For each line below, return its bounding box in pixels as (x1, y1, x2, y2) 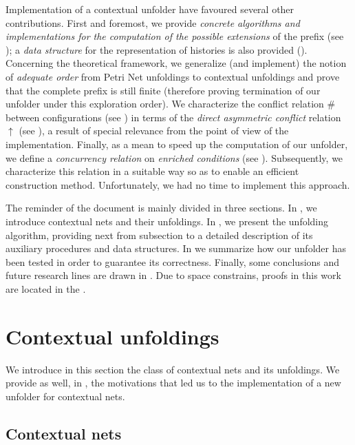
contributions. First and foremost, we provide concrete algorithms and (6, 15, 300, 30)
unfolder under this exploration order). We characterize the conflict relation (6, 96, 324, 111)
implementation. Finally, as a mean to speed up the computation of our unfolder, (6, 136, 348, 151)
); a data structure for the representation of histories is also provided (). (6, 42, 308, 56)
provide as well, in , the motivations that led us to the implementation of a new (6, 375, 341, 390)
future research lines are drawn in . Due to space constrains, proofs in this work (6, 268, 341, 282)
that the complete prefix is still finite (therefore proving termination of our (6, 83, 321, 97)
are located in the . (6, 281, 86, 296)
